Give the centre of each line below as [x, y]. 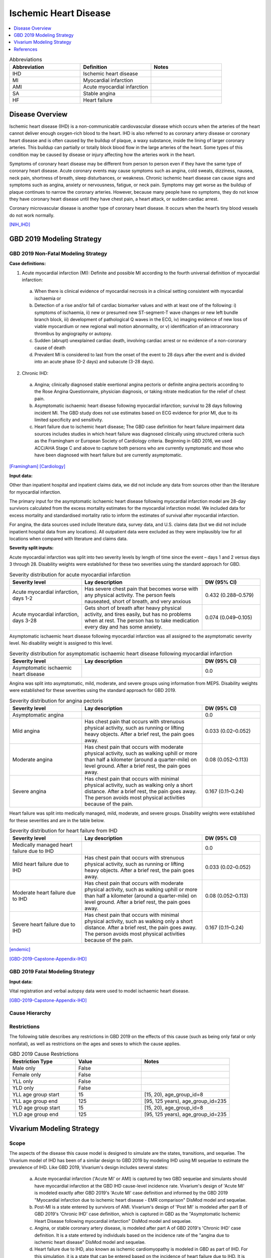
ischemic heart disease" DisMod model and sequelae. [90, 1242]
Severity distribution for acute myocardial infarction [70, 575]
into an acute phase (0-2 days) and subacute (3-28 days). [94, 362]
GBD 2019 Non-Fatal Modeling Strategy [58, 253]
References [26, 49]
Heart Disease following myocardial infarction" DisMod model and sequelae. [113, 1221]
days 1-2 [22, 598]
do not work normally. [32, 215]
